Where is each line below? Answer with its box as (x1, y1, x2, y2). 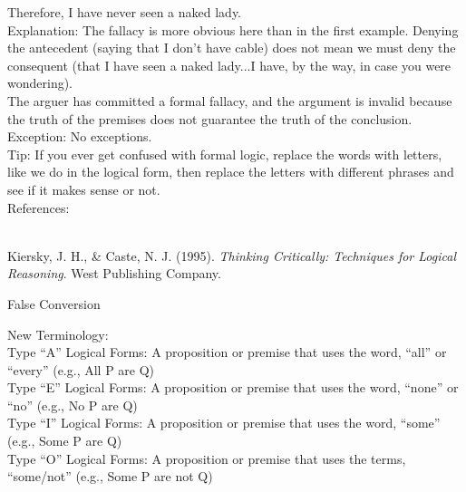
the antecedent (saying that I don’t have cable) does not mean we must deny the (7, 38, 456, 57)
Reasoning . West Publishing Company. (7, 264, 221, 283)
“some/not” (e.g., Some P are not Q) (7, 467, 213, 486)
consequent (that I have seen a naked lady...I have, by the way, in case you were (7, 55, 451, 74)
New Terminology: (7, 324, 109, 343)
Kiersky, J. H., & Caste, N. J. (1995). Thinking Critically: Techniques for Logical (7, 246, 456, 265)
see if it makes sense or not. (7, 179, 160, 198)
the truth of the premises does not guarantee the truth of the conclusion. (7, 109, 413, 128)
